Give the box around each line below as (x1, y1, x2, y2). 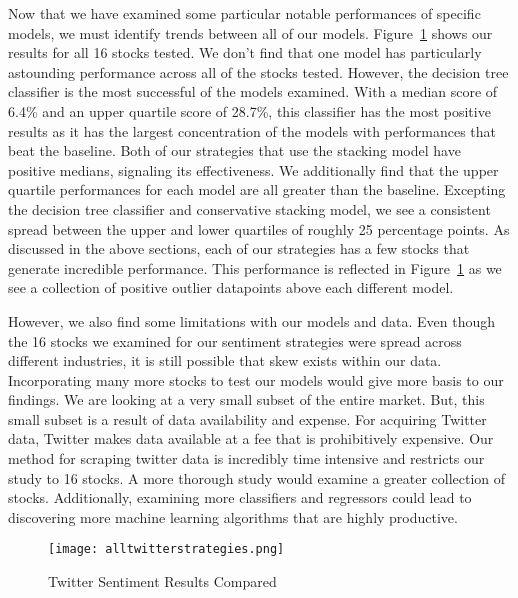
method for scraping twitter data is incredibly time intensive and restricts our (8, 448, 485, 469)
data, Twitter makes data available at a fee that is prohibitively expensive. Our (8, 428, 494, 449)
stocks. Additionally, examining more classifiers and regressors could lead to (8, 487, 472, 508)
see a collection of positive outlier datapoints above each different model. (8, 277, 454, 298)
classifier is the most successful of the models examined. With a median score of (8, 81, 498, 102)
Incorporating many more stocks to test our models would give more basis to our (8, 369, 504, 390)
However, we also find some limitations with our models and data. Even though (8, 310, 496, 331)
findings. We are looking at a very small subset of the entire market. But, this (8, 389, 485, 410)
